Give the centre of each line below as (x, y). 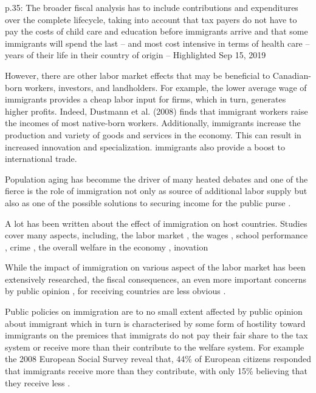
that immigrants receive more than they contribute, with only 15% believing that (156, 371)
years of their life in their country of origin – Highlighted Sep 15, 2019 (136, 55)
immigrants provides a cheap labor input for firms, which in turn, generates (146, 99)
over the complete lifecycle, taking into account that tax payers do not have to (151, 19)
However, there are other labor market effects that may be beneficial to (138, 75)
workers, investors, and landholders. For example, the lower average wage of (166, 87)
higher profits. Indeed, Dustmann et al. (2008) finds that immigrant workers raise (156, 111)
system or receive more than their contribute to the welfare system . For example (155, 347)
